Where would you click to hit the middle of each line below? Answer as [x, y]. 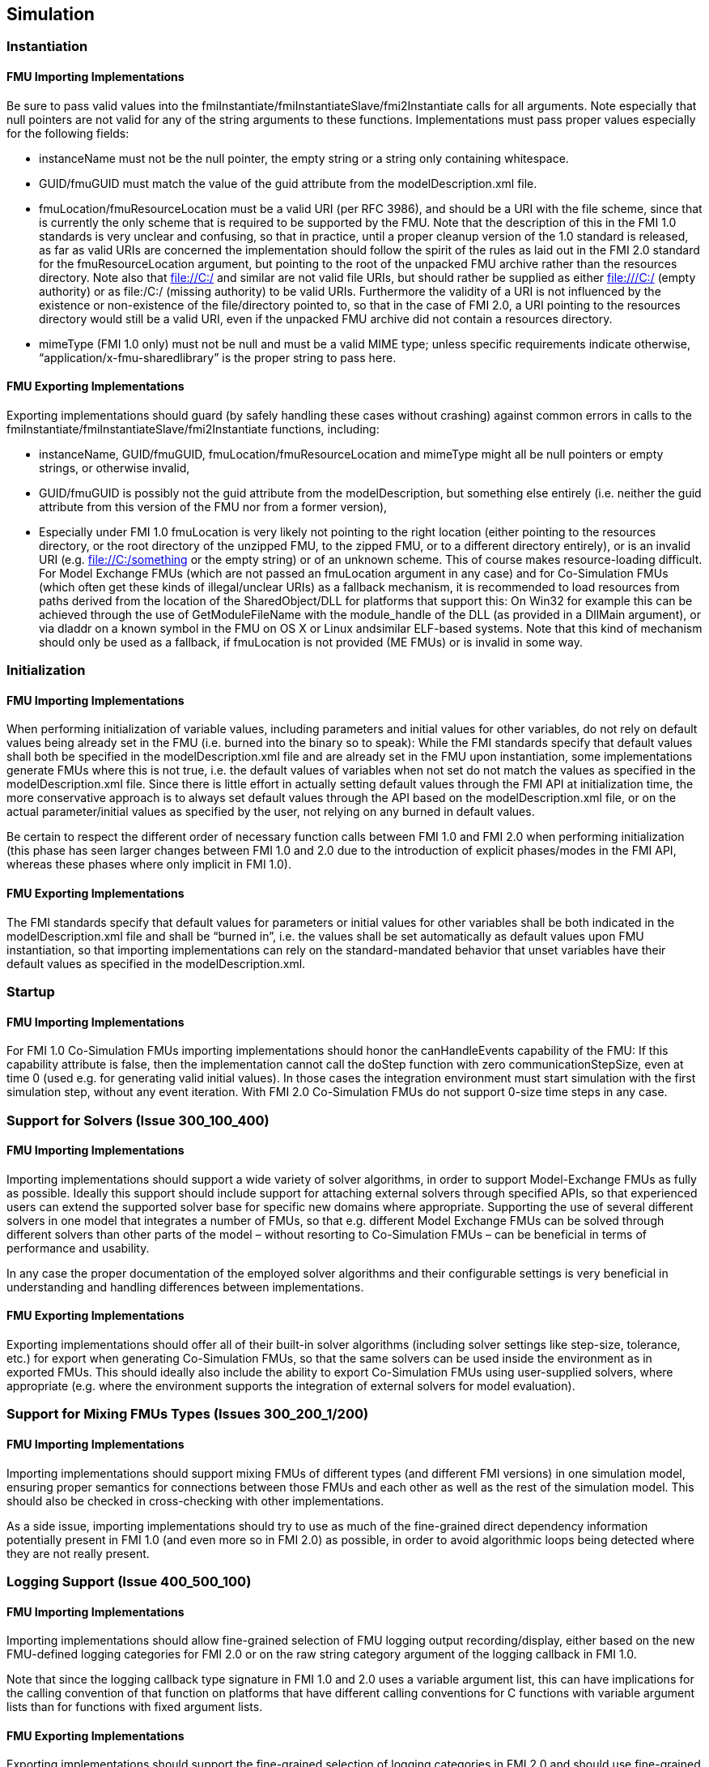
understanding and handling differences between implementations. [185, 1287]
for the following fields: [68, 133]
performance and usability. [78, 1248]
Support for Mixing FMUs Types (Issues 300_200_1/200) [188, 1414]
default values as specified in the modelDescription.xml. [156, 963]
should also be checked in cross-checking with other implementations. [195, 1500]
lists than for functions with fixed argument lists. [135, 1707]
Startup [31, 992]
